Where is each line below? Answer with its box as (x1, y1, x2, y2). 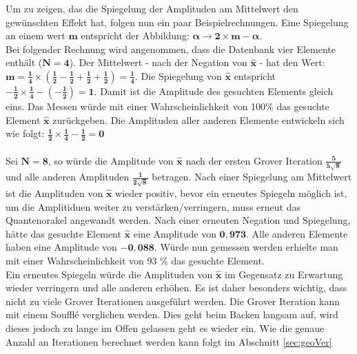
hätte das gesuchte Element (6, 226, 121, 240)
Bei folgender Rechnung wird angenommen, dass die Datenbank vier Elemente (6, 41, 336, 56)
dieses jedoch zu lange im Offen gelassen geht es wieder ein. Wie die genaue (6, 320, 325, 335)
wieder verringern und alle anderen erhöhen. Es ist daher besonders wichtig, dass (6, 280, 347, 295)
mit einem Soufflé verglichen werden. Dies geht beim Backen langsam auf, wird (6, 307, 338, 322)
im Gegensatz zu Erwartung (225, 267, 343, 281)
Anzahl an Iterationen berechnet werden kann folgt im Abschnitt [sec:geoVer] (6, 334, 332, 348)
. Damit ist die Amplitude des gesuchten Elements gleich (94, 83, 334, 98)
